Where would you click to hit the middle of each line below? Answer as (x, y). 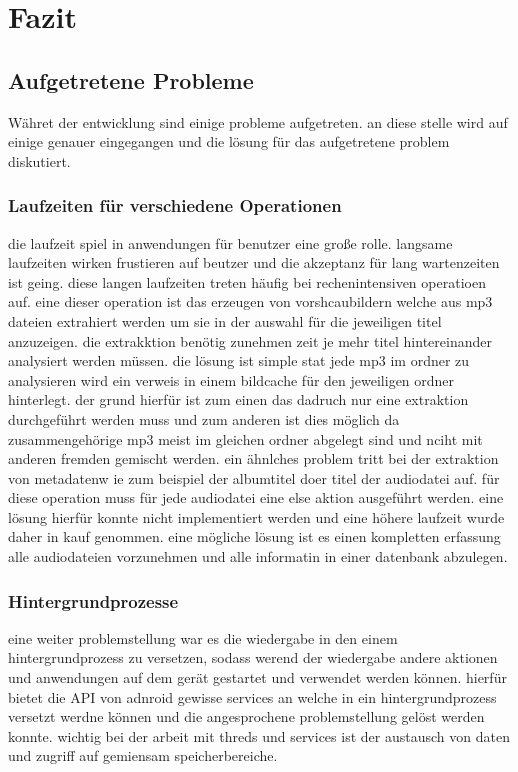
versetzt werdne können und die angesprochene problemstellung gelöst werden (246, 716)
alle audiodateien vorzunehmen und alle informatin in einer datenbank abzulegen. (258, 556)
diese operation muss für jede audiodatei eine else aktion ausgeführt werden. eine (256, 497)
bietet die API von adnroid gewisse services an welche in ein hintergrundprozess (252, 696)
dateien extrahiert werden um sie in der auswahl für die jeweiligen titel (225, 320)
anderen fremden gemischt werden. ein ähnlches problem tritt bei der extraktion (253, 458)
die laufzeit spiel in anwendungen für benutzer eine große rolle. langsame (230, 242)
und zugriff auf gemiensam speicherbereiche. (143, 755)
